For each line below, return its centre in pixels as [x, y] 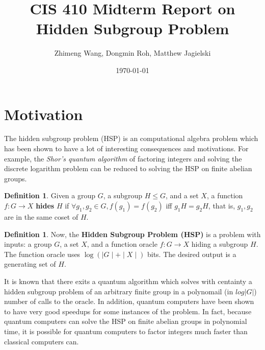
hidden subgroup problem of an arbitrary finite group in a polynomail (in [119, 291]
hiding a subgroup [220, 244]
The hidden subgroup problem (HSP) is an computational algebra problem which [131, 138]
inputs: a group [28, 244]
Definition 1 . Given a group [50, 195]
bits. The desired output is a [192, 254]
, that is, [222, 205]
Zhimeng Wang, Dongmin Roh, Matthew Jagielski [132, 53]
